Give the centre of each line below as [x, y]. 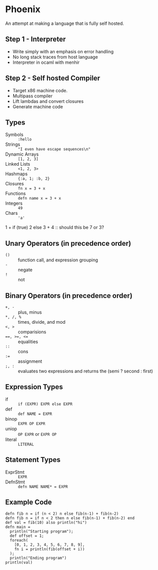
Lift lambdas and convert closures [48, 101]
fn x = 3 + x [32, 188]
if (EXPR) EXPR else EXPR [45, 404]
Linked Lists [18, 164]
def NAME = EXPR [35, 414]
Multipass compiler [33, 96]
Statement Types [33, 460]
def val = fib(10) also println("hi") [46, 523]
